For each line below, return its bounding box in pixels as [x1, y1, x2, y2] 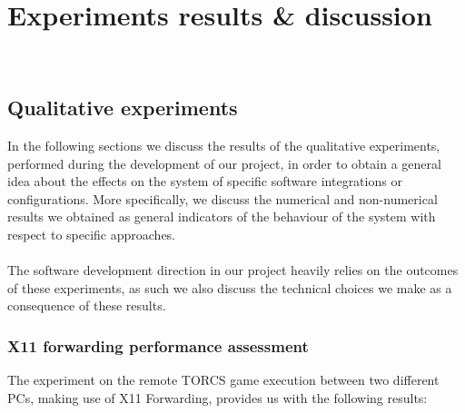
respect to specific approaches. [7, 224, 176, 243]
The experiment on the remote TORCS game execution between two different [7, 370, 440, 389]
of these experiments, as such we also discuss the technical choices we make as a [7, 278, 452, 297]
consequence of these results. [7, 296, 166, 315]
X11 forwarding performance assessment [7, 334, 309, 357]
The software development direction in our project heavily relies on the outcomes [7, 261, 459, 280]
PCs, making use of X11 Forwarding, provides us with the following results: [7, 388, 428, 407]
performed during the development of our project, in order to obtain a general [7, 153, 441, 172]
